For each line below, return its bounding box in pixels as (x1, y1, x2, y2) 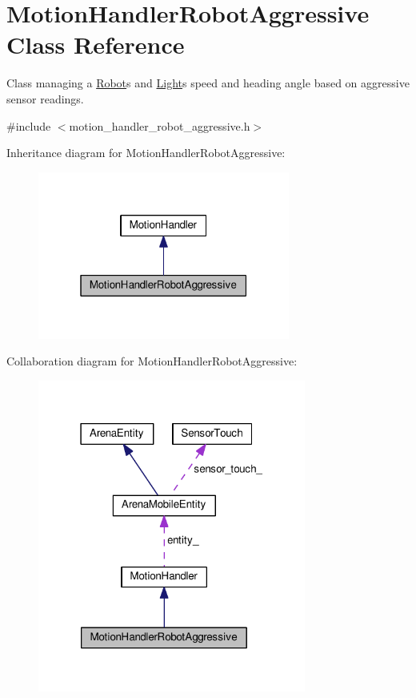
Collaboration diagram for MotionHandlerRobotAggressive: (6, 353, 298, 369)
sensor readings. (6, 90, 84, 107)
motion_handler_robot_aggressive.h (69, 117, 250, 134)
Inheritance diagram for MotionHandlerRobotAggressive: (6, 144, 286, 161)
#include (6, 117, 51, 134)
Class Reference (6, 28, 185, 61)
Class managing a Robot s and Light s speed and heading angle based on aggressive (6, 75, 410, 91)
